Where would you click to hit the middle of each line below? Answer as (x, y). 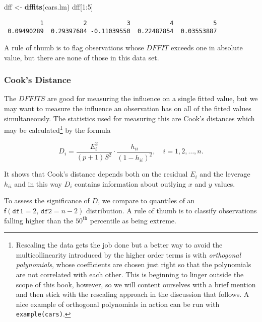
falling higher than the (39, 220)
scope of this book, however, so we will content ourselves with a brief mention (136, 284)
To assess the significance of (47, 200)
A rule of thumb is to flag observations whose (74, 47)
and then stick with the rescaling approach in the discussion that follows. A (133, 294)
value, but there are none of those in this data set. (82, 57)
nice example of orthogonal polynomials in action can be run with (118, 304)
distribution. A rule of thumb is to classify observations (171, 211)
